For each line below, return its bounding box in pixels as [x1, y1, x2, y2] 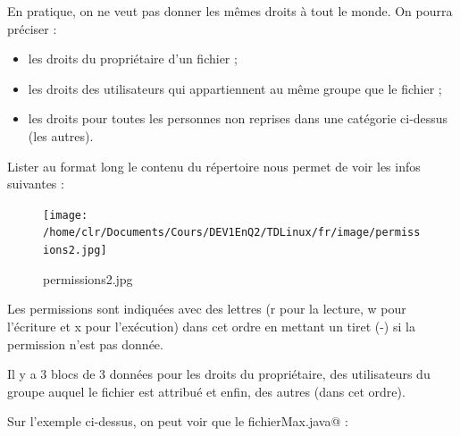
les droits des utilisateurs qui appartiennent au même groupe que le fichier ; [28, 79, 442, 97]
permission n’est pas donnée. [7, 334, 163, 353]
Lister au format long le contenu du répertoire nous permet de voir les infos [7, 156, 421, 175]
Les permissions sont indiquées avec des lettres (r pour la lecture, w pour [7, 299, 406, 318]
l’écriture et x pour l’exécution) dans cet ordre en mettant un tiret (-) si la [7, 316, 415, 335]
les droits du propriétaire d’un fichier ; [28, 49, 238, 68]
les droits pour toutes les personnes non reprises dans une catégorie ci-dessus [28, 109, 448, 128]
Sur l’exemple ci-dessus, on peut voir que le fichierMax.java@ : [7, 412, 348, 431]
